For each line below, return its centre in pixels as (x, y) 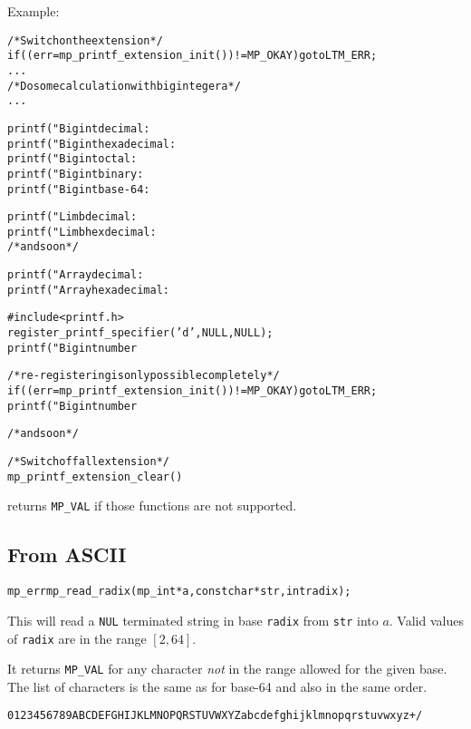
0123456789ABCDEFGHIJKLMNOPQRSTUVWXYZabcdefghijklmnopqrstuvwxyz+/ (215, 716)
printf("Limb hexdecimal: (82, 232)
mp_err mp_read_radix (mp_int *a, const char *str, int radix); (179, 592)
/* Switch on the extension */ (85, 40)
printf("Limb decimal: (72, 217)
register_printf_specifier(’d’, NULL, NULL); (140, 333)
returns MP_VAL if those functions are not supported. (152, 505)
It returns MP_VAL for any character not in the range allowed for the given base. (227, 669)
